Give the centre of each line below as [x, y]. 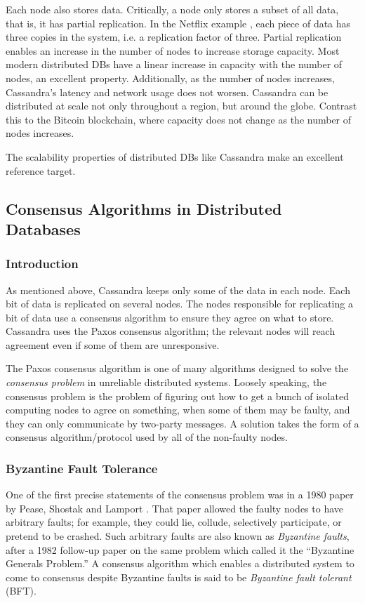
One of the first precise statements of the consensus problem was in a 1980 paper [180, 495]
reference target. [41, 170]
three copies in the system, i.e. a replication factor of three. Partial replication [174, 37]
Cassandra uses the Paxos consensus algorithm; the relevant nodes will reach [171, 331]
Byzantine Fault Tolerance [82, 468]
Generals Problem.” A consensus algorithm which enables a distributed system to [180, 563]
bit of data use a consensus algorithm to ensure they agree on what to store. [170, 317]
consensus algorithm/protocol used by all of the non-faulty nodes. [147, 437]
